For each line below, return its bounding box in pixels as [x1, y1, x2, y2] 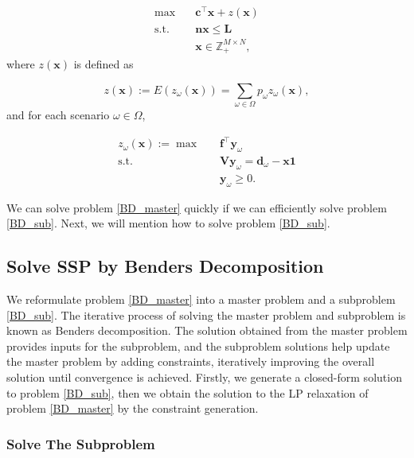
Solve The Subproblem [6, 433, 155, 453]
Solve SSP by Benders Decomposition [6, 254, 324, 278]
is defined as [73, 56, 134, 72]
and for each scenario [6, 107, 110, 123]
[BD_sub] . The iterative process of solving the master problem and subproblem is [6, 306, 406, 323]
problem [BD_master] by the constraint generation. [6, 400, 259, 417]
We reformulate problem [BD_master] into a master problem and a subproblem [6, 291, 396, 308]
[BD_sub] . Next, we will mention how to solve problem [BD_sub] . [6, 215, 330, 231]
